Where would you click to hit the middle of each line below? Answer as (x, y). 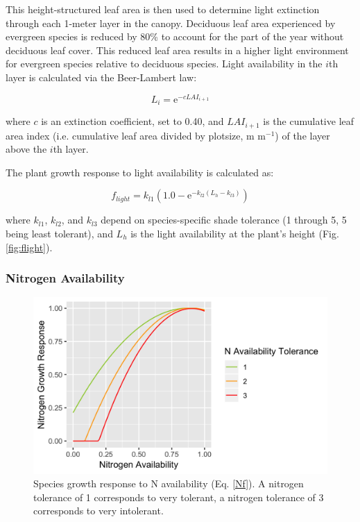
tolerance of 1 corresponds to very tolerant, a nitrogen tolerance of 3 (179, 497)
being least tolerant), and (59, 233)
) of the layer (302, 135)
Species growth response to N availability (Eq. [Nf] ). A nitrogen (169, 483)
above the (26, 149)
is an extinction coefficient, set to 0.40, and (132, 121)
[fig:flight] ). (29, 247)
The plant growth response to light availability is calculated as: (140, 172)
